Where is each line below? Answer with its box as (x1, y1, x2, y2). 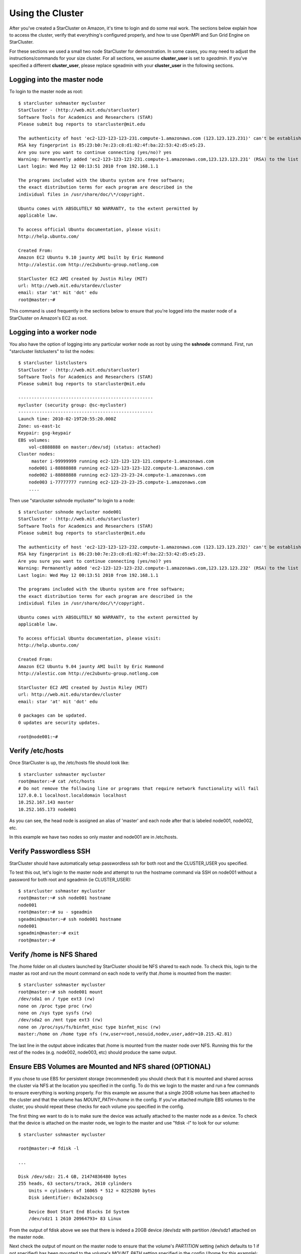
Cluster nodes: (18, 451, 56, 457)
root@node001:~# (18, 734, 58, 739)
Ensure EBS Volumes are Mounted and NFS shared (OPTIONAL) (9, 1062, 211, 1071)
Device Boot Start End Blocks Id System (28, 1209, 130, 1214)
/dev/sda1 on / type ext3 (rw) (18, 996, 95, 1002)
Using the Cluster (9, 8, 84, 19)
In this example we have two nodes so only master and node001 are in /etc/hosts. (9, 834, 178, 840)
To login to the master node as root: (9, 88, 83, 95)
